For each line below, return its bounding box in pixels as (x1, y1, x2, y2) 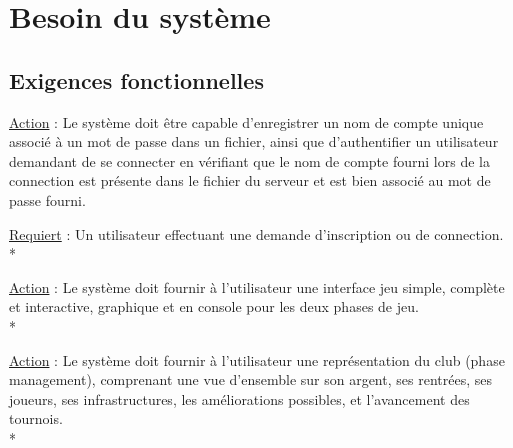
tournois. (9, 408, 63, 429)
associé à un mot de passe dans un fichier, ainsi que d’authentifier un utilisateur (9, 131, 499, 152)
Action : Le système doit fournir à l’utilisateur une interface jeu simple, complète (9, 276, 505, 297)
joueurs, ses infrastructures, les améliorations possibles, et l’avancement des (9, 388, 470, 409)
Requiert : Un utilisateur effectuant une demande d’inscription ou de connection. (9, 223, 504, 244)
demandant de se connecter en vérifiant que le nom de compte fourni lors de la (9, 150, 490, 171)
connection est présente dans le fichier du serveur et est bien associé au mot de (9, 170, 491, 191)
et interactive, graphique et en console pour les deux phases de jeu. (9, 296, 419, 317)
